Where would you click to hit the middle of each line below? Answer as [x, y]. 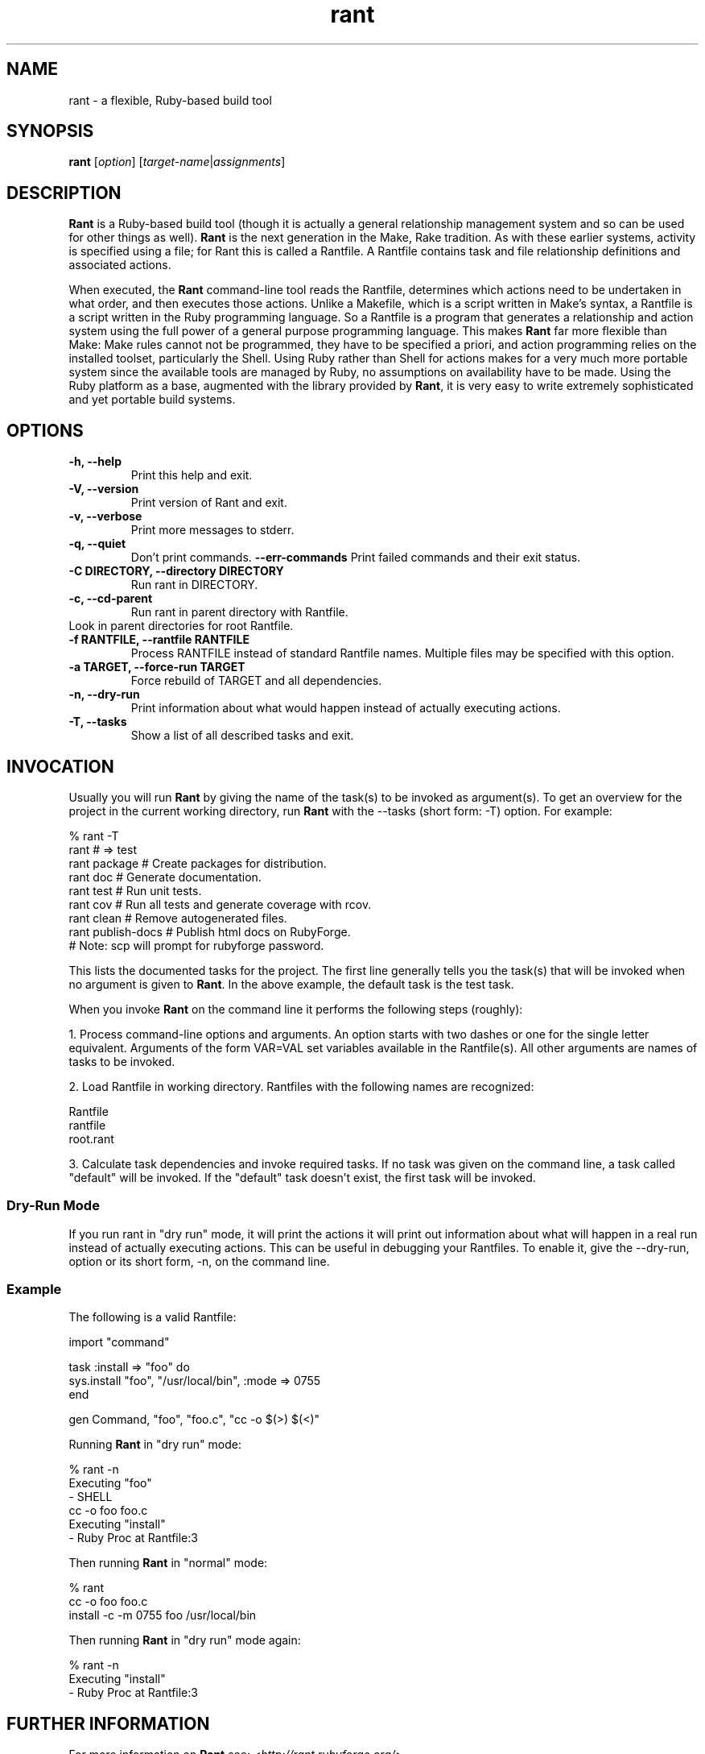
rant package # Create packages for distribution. [198, 863]
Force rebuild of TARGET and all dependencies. [256, 681]
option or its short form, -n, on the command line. [199, 1261]
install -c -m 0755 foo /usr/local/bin [163, 1615]
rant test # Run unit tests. [135, 890]
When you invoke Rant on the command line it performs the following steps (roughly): [296, 1009]
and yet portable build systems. [152, 400]
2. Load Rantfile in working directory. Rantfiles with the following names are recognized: [301, 1086]
